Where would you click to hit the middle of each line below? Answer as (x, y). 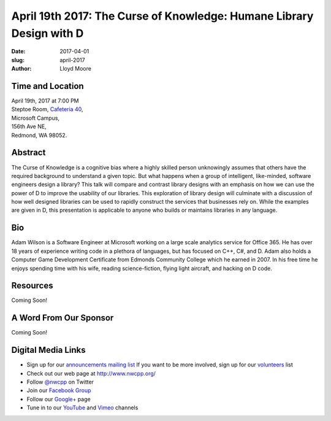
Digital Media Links (48, 350)
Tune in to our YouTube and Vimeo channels (82, 407)
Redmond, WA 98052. (39, 135)
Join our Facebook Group (59, 390)
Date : (18, 52)
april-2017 (72, 60)
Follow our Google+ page (59, 399)
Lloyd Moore (76, 69)
